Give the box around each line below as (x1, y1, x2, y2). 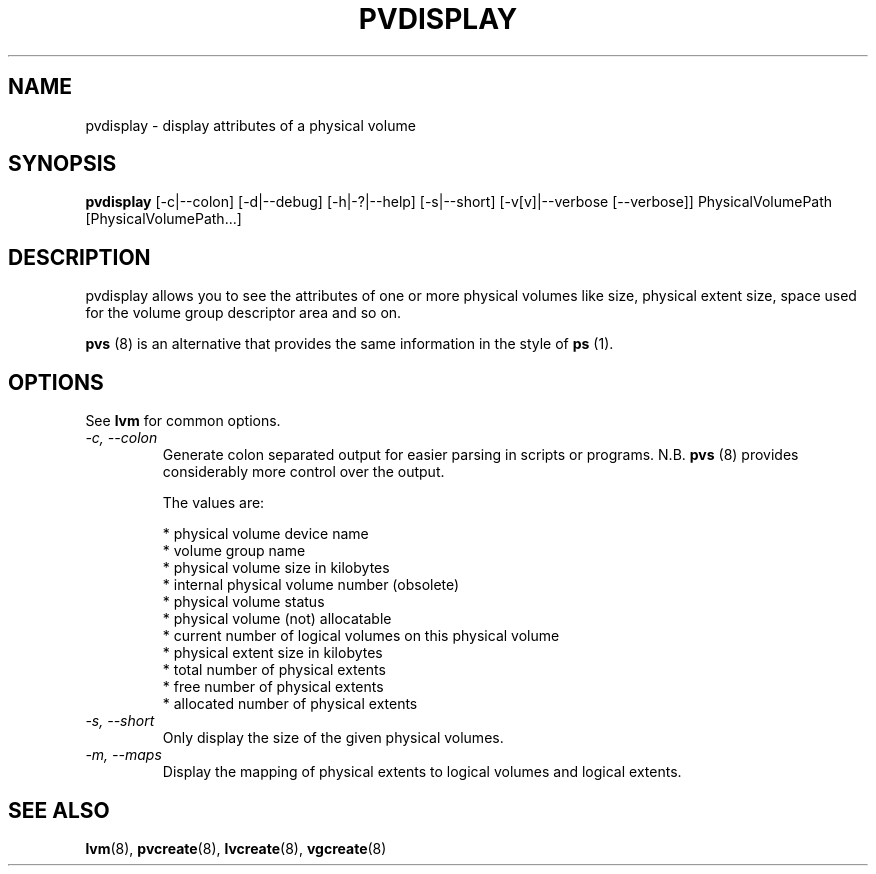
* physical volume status (162, 593, 325, 611)
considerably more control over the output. (162, 463, 445, 481)
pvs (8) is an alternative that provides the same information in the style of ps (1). (85, 335, 614, 353)
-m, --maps (85, 746, 162, 764)
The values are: (162, 494, 265, 512)
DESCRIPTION (8, 244, 151, 270)
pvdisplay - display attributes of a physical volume (85, 116, 416, 134)
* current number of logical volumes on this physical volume (162, 627, 560, 645)
